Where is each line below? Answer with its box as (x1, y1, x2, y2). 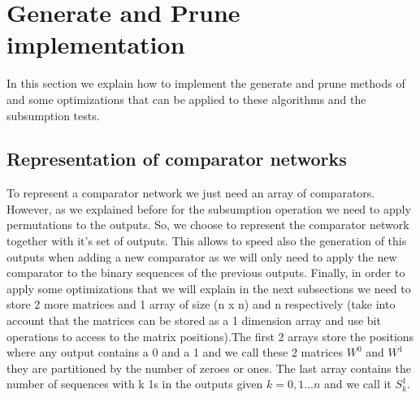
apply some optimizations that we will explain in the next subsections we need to (6, 279, 411, 296)
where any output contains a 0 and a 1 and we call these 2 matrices (6, 344, 344, 361)
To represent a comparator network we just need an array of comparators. (6, 184, 375, 201)
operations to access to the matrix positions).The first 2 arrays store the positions (6, 327, 414, 344)
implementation (6, 28, 185, 61)
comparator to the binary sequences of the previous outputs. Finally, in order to (6, 264, 405, 281)
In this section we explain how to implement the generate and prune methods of (6, 75, 405, 92)
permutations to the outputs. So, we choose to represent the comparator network (6, 216, 409, 233)
